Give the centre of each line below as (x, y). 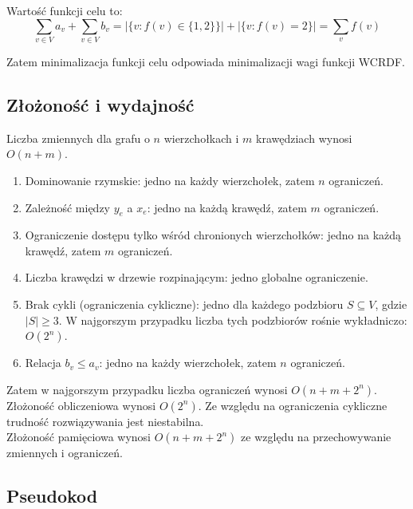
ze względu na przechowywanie (316, 437)
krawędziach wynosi (304, 138)
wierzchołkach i (201, 138)
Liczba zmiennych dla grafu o (78, 138)
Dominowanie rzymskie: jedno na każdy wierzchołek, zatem (170, 180)
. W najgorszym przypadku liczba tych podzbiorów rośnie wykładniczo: (233, 320)
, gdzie (391, 304)
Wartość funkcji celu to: (65, 10)
